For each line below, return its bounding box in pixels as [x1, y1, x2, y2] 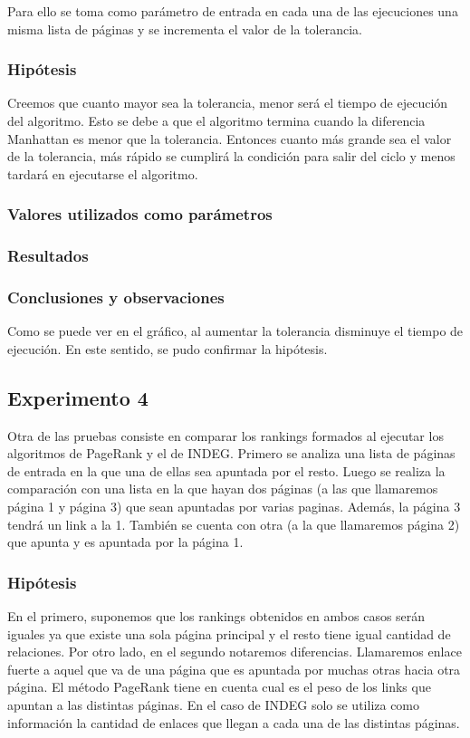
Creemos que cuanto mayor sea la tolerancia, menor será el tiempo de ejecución [7, 93, 448, 112]
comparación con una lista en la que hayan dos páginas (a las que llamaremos [7, 479, 438, 498]
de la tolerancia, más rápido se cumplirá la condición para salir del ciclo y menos [7, 147, 456, 166]
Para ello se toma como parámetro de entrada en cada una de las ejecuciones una [7, 2, 458, 20]
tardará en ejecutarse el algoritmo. [7, 164, 198, 183]
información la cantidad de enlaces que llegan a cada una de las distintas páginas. [7, 713, 460, 732]
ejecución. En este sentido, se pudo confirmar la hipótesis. [7, 339, 328, 358]
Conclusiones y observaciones [7, 285, 225, 308]
